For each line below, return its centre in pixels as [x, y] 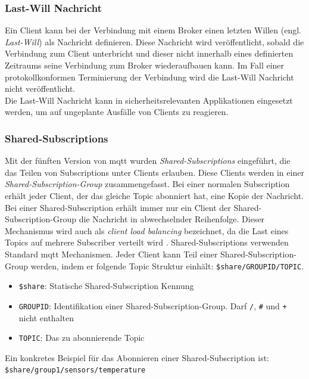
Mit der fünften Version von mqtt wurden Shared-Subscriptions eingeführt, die [148, 161]
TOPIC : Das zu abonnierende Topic [82, 338]
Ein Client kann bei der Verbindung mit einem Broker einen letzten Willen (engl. [153, 30]
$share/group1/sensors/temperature [75, 370]
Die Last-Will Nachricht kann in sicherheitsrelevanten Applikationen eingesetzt [149, 100]
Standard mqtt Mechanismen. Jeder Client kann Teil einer [111, 254]
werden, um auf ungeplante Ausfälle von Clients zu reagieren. [117, 112]
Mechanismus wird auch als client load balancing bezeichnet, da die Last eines [147, 230]
